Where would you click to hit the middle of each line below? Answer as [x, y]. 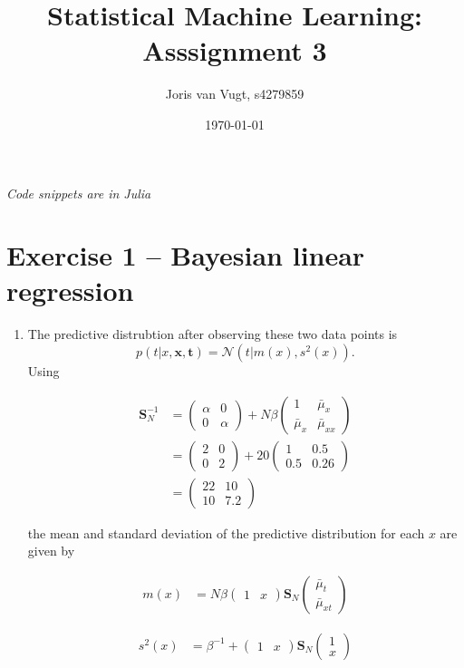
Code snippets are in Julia [79, 193]
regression [70, 290]
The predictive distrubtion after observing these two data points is [213, 334]
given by [51, 551]
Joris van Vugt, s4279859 [235, 94]
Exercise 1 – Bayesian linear [186, 255]
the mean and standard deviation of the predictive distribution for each [226, 532]
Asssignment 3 [235, 50]
